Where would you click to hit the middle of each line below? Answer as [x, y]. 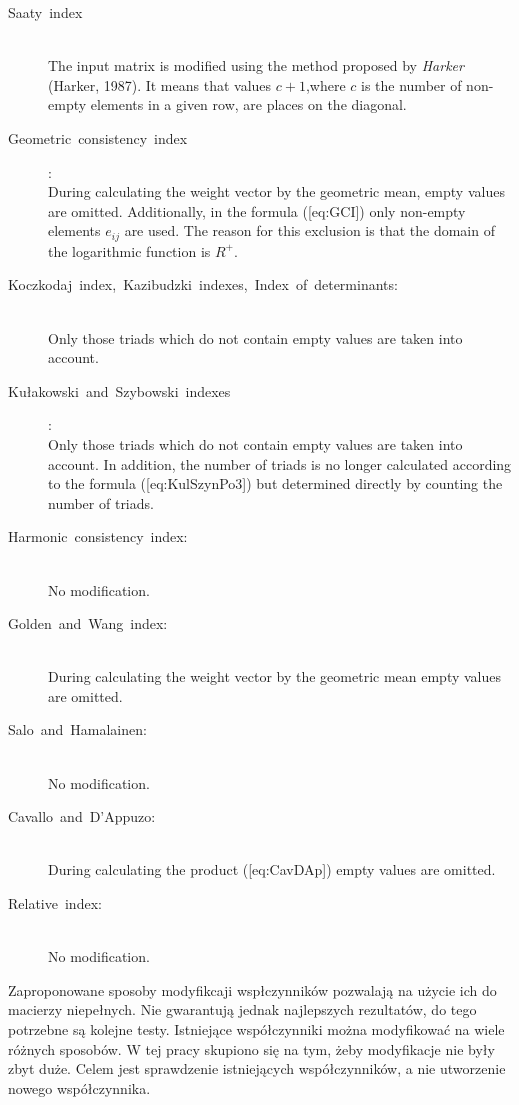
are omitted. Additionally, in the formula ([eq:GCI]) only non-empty [257, 210]
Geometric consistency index [98, 137]
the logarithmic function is [129, 250]
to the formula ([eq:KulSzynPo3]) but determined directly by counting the [275, 483]
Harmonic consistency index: [98, 536]
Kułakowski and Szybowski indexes [119, 390]
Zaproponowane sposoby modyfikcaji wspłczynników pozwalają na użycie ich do [252, 989]
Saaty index [45, 12]
